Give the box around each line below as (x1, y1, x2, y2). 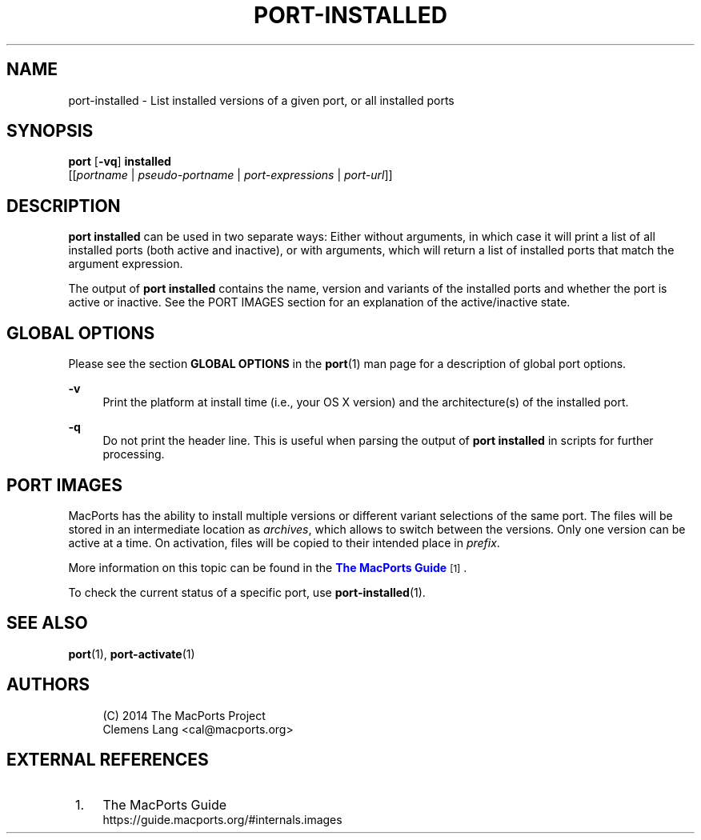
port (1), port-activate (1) (68, 646, 195, 661)
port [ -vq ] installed (68, 154, 171, 169)
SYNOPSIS (6, 121, 94, 142)
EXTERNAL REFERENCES (6, 750, 209, 770)
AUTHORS (6, 674, 90, 695)
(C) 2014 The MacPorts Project (102, 708, 266, 722)
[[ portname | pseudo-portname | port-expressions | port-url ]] (68, 168, 393, 182)
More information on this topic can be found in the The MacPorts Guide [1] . (68, 560, 467, 574)
